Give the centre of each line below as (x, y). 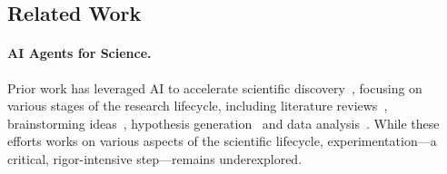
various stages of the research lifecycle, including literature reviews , (198, 106)
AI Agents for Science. (79, 53)
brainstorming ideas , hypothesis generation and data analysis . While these (223, 123)
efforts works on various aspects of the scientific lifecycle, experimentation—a (222, 141)
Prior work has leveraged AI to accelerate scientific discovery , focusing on (215, 87)
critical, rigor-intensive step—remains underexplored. (155, 158)
